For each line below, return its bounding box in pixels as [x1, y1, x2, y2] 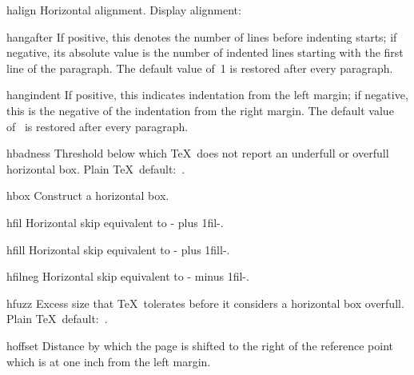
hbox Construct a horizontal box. [6, 187, 169, 204]
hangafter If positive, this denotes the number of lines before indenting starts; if [6, 28, 397, 45]
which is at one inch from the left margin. [6, 353, 211, 369]
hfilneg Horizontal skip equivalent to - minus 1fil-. [6, 268, 249, 285]
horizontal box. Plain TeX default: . [6, 160, 185, 177]
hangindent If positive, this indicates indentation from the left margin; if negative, [6, 86, 408, 103]
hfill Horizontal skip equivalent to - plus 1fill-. [6, 241, 230, 257]
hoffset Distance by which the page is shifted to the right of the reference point [6, 337, 393, 353]
